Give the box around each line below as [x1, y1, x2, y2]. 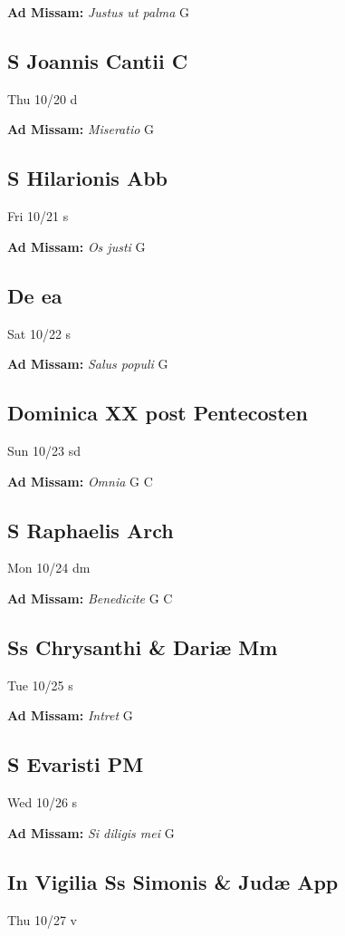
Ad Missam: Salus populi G [7, 354, 168, 373]
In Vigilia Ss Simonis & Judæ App [7, 867, 339, 895]
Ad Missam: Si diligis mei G [7, 823, 175, 842]
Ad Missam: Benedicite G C [7, 588, 173, 607]
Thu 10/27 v [7, 910, 77, 929]
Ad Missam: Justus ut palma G [7, 3, 189, 21]
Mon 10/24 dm [7, 558, 91, 577]
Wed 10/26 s [7, 793, 78, 812]
